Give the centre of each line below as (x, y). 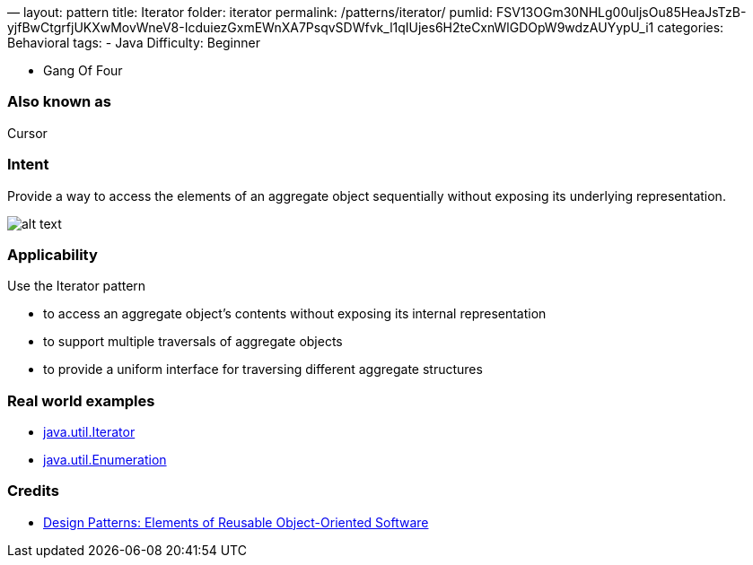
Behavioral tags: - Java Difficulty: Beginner (134, 43)
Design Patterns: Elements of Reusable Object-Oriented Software (236, 522)
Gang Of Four (83, 70)
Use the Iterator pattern (77, 286)
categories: (691, 27)
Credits (33, 491)
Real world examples (81, 400)
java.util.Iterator (89, 432)
